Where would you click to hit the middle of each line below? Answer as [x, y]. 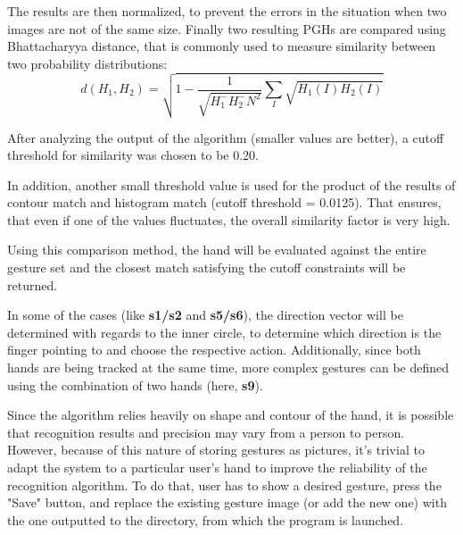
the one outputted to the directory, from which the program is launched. [206, 519]
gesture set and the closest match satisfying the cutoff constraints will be [207, 267]
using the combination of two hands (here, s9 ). [135, 385]
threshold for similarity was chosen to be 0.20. [133, 155]
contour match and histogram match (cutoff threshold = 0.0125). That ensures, [224, 202]
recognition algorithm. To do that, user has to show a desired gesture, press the [224, 485]
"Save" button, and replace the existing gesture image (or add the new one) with [227, 502]
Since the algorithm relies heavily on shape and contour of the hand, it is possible [231, 415]
